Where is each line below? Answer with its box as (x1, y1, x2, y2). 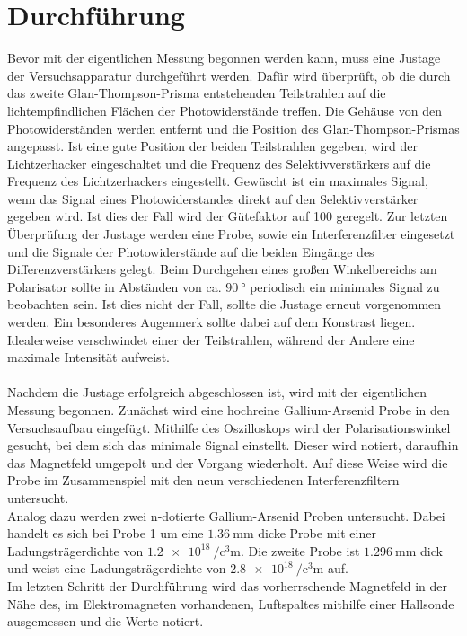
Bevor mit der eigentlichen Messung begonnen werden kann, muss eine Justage (7, 49, 441, 67)
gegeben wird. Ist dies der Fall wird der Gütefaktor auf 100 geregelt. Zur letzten (7, 207, 448, 225)
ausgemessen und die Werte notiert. (7, 612, 204, 631)
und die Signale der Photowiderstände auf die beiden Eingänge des (7, 242, 374, 261)
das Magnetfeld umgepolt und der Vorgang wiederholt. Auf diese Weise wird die (7, 453, 448, 472)
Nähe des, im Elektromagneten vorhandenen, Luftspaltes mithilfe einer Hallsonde (7, 594, 454, 613)
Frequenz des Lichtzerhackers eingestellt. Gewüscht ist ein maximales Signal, (7, 172, 428, 190)
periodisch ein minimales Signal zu (250, 277, 440, 296)
